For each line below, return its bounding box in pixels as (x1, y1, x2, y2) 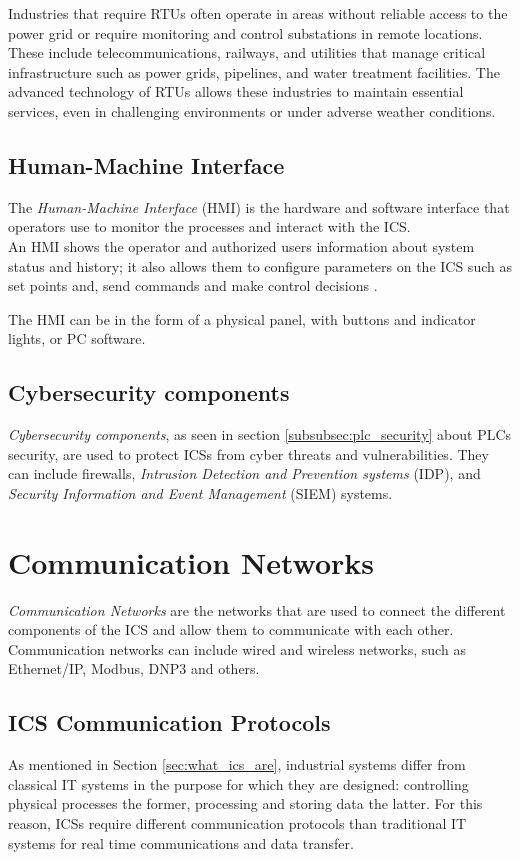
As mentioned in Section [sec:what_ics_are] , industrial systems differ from (8, 754, 466, 775)
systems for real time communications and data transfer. (8, 832, 354, 853)
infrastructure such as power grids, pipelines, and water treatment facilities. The (8, 61, 500, 82)
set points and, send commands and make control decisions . (8, 275, 378, 296)
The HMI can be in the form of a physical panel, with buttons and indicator (8, 308, 476, 329)
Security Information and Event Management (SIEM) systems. (8, 482, 393, 503)
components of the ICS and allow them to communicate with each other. (8, 619, 454, 640)
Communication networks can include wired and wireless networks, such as (8, 638, 466, 659)
